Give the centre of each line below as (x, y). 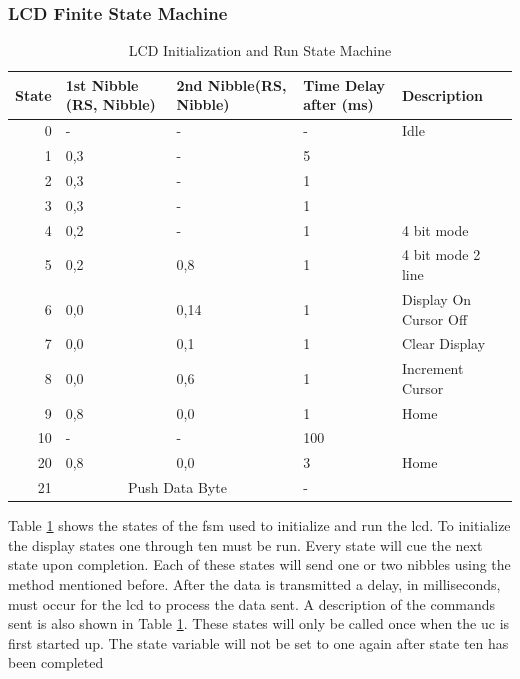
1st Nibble (102, 84)
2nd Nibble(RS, (231, 84)
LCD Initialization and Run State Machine (260, 50)
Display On (436, 298)
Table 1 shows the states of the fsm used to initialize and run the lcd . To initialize (259, 525)
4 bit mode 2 (441, 254)
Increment (432, 368)
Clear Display (443, 343)
